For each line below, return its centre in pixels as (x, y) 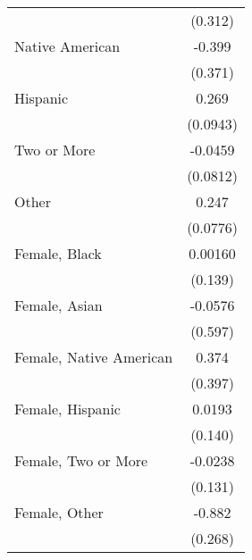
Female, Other (59, 512)
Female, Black (58, 253)
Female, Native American (94, 357)
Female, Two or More (81, 460)
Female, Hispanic (67, 409)
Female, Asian (59, 305)
